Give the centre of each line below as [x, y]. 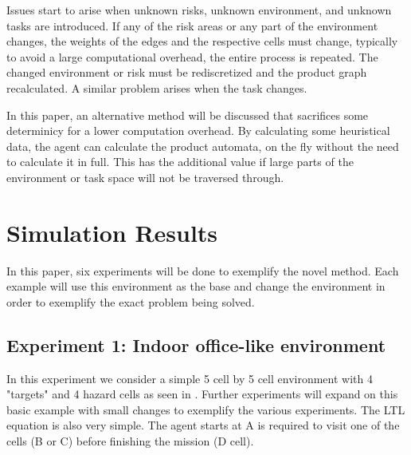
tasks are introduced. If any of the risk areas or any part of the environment [192, 25]
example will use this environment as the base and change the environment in [196, 286]
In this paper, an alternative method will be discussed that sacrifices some [188, 115]
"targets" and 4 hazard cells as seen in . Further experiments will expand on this [202, 394]
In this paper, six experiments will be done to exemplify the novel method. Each [203, 270]
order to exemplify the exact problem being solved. [131, 301]
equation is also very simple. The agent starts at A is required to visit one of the [203, 425]
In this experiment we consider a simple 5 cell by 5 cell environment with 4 [190, 378]
